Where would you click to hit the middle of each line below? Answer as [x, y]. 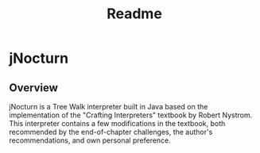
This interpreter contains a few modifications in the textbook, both [117, 123]
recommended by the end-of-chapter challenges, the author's [111, 132]
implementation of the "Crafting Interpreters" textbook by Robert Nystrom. [131, 115]
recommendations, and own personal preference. [90, 140]
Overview [34, 88]
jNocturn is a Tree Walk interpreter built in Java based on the [109, 107]
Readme [134, 14]
